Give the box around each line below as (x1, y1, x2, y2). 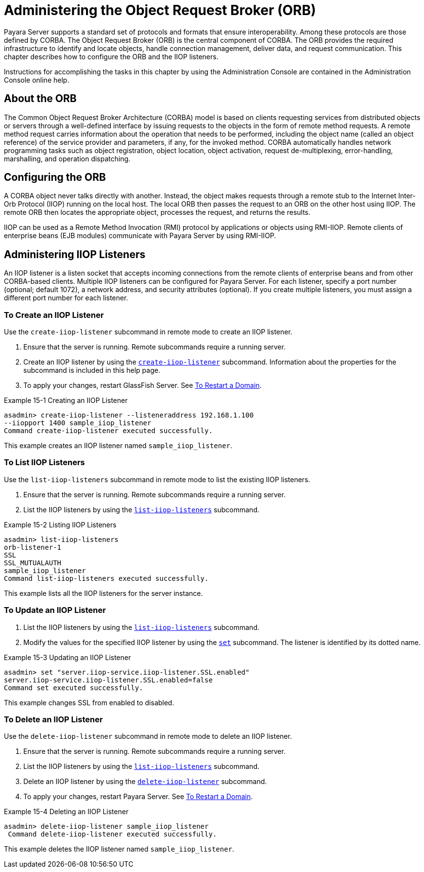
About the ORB (4, 92, 77, 105)
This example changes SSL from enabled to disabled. (4, 698, 174, 707)
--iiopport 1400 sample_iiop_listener (4, 419, 152, 427)
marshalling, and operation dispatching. (4, 154, 131, 163)
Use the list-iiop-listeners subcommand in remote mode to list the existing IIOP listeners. (4, 475, 310, 484)
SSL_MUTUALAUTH (4, 558, 62, 567)
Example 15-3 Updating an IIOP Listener (4, 653, 131, 662)
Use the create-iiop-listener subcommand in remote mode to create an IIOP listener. (4, 328, 292, 336)
